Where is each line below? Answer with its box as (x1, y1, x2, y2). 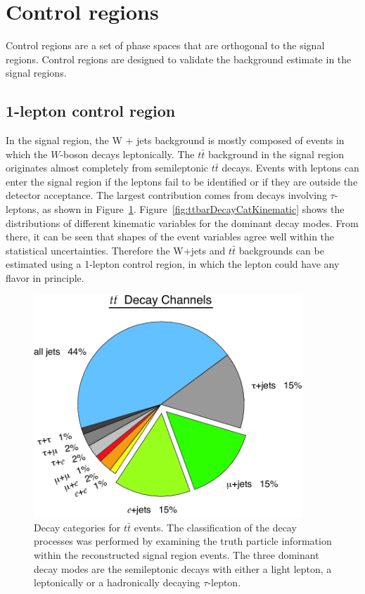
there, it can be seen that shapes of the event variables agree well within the (6, 229, 335, 244)
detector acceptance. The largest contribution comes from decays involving (6, 188, 327, 202)
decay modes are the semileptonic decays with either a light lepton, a (34, 561, 332, 576)
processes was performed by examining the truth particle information (34, 534, 332, 548)
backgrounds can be (238, 243, 324, 257)
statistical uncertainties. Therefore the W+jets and (6, 243, 226, 257)
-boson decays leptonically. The (60, 146, 195, 161)
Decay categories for (34, 519, 121, 534)
